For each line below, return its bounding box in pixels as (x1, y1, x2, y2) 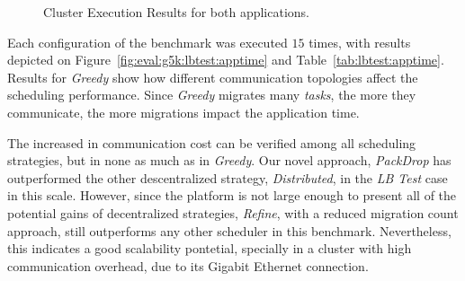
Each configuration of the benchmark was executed (7, 32, 288, 51)
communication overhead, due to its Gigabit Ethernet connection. (7, 256, 369, 275)
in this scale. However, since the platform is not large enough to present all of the (7, 186, 457, 205)
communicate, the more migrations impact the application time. (7, 102, 360, 121)
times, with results (309, 32, 411, 51)
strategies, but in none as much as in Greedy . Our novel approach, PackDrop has (7, 151, 452, 170)
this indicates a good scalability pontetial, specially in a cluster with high (7, 239, 412, 258)
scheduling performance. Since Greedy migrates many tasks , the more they (7, 85, 416, 104)
